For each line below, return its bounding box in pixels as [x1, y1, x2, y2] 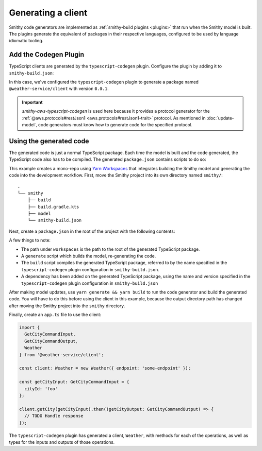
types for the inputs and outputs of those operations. [9, 439, 115, 445]
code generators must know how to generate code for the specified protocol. [38, 121, 193, 127]
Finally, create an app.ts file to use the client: [9, 312, 101, 318]
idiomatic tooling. [9, 38, 44, 44]
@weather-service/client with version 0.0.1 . [9, 86, 109, 92]
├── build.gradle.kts [27, 204, 80, 209]
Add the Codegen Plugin [9, 51, 84, 59]
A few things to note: [9, 237, 51, 243]
